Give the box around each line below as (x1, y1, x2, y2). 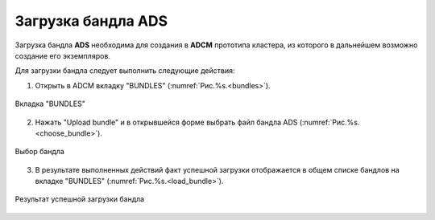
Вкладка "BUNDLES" (14, 99, 86, 108)
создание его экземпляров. (14, 51, 110, 60)
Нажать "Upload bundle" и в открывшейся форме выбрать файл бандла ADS (35, 117, 298, 127)
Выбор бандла (14, 147, 64, 157)
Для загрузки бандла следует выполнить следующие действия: (14, 66, 235, 75)
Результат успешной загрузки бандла (14, 194, 145, 204)
